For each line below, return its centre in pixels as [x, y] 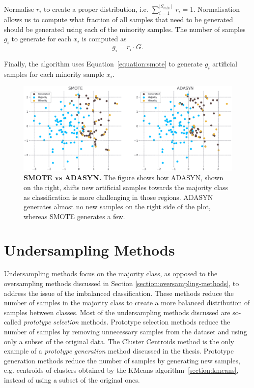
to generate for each [41, 39]
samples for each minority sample [54, 74]
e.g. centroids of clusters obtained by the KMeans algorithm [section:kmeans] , [121, 370]
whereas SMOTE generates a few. [74, 216]
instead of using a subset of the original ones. [72, 379]
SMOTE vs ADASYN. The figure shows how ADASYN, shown [124, 178]
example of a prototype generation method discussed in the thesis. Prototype [119, 351]
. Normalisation [217, 9]
